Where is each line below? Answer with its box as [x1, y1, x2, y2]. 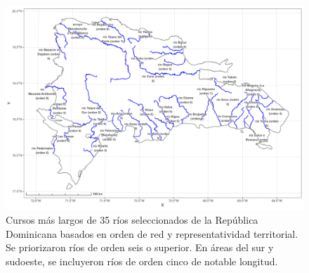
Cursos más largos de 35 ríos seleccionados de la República [6, 212, 258, 227]
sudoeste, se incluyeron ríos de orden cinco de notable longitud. [6, 254, 278, 269]
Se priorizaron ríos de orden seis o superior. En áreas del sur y [6, 240, 274, 255]
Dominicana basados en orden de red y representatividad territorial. [6, 226, 298, 241]
